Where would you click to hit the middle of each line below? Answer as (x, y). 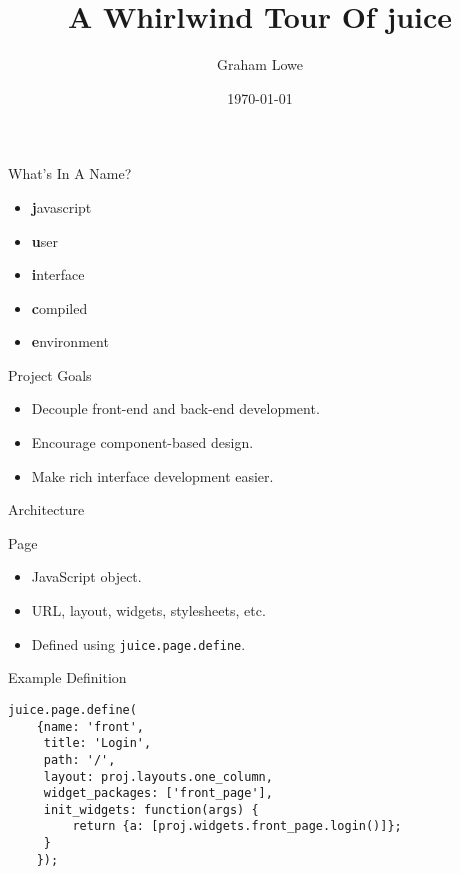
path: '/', (79, 759)
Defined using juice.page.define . (138, 643)
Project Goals (50, 374)
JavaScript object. (86, 576)
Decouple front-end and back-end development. (175, 408)
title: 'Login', (97, 743)
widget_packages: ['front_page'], (158, 793)
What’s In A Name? (70, 173)
